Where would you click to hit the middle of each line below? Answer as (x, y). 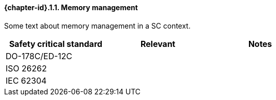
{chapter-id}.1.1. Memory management (71, 7)
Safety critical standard (56, 44)
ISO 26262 (26, 68)
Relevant (158, 44)
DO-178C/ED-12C (39, 56)
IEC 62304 (26, 80)
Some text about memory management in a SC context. (97, 26)
